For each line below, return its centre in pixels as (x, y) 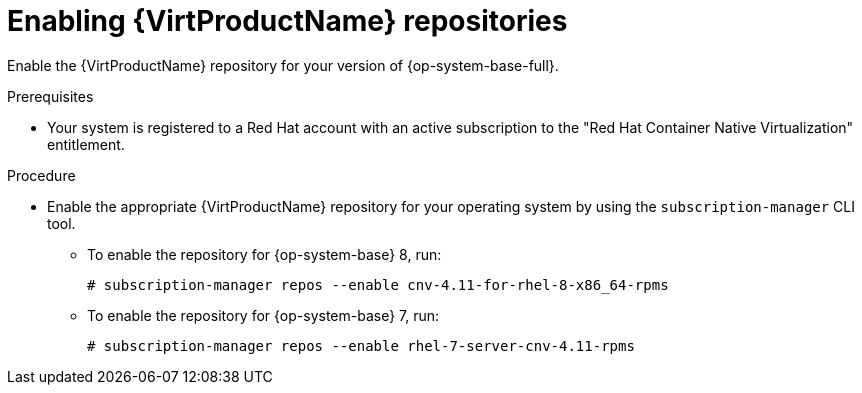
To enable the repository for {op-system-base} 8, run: (264, 254)
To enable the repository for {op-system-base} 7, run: (263, 315)
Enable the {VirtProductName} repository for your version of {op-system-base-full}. (283, 65)
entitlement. (86, 144)
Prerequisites (50, 96)
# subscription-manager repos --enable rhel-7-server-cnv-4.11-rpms (361, 345)
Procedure (41, 175)
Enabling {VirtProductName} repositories (287, 21)
